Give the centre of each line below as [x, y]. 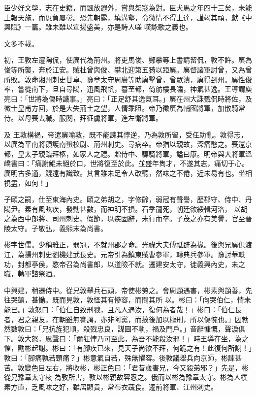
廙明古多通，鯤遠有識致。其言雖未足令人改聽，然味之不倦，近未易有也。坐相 [128, 173]
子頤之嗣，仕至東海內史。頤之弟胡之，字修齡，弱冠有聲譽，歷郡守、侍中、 [125, 199]
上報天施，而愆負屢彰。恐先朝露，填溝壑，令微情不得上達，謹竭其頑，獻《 [125, 17]
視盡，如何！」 [28, 182]
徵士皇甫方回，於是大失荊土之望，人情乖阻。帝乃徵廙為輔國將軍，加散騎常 [125, 108]
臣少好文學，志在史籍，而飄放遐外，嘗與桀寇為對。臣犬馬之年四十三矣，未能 [128, 7]
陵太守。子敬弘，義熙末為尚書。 [56, 228]
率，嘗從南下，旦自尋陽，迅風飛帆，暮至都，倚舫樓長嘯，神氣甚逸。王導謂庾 [128, 89]
